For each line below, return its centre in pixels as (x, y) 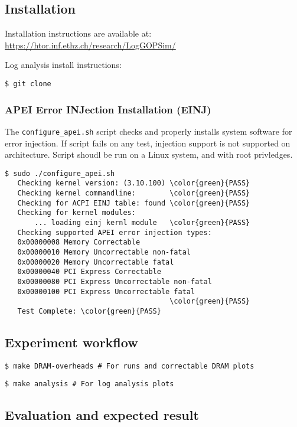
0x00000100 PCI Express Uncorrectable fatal (106, 291)
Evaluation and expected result (102, 415)
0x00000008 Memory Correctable (79, 242)
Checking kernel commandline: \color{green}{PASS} (134, 193)
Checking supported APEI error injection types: (115, 232)
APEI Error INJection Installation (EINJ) (108, 109)
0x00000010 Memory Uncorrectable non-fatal (104, 252)
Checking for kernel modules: (76, 213)
